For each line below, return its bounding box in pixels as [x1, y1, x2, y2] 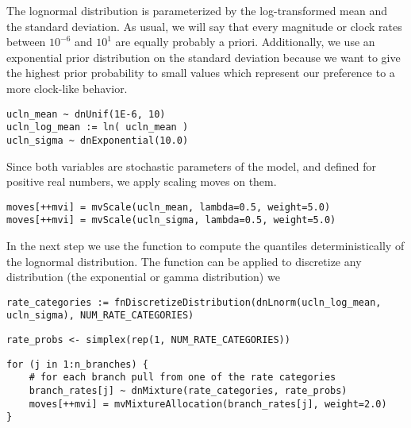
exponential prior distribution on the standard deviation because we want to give [6, 48, 401, 65]
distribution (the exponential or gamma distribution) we [6, 268, 280, 285]
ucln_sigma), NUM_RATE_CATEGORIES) [6, 310, 194, 322]
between [6, 33, 46, 50]
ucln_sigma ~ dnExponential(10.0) [6, 134, 189, 146]
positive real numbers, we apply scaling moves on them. [6, 173, 277, 190]
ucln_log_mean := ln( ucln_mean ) [6, 121, 189, 133]
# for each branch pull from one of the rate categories [29, 372, 336, 384]
